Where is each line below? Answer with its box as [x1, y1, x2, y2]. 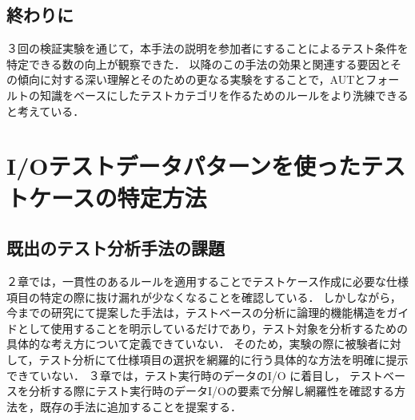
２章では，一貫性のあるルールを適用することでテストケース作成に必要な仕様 [6, 272, 409, 289]
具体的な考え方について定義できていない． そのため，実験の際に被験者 [6, 335, 379, 352]
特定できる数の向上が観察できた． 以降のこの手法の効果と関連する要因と [6, 55, 390, 72]
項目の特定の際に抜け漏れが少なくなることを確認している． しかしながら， [6, 288, 401, 305]
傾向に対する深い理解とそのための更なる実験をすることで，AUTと [17, 71, 366, 88]
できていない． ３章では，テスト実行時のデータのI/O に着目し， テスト [6, 367, 383, 383]
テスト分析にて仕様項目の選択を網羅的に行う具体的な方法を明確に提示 [38, 351, 409, 367]
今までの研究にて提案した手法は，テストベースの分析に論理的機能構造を [6, 304, 387, 321]
